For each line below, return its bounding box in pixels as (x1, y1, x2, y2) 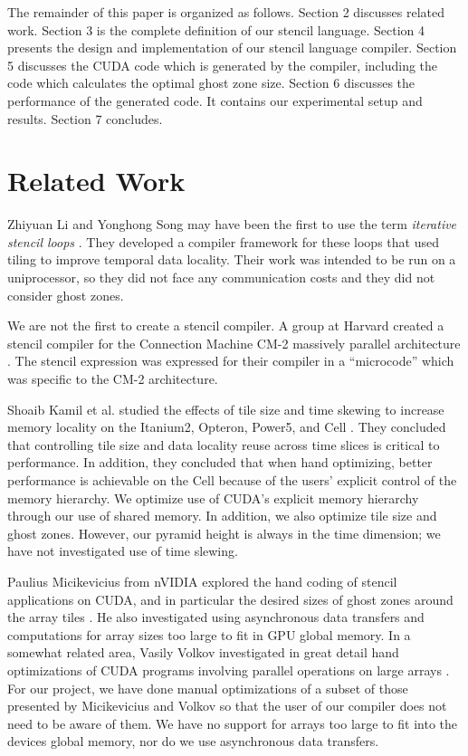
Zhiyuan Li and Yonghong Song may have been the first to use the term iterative (7, 215, 457, 234)
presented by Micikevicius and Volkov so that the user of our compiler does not (7, 696, 447, 715)
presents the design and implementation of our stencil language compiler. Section (7, 38, 457, 57)
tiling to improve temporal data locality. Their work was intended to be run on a (7, 250, 456, 269)
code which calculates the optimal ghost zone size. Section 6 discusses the (7, 73, 415, 92)
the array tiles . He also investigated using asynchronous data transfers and (7, 608, 425, 627)
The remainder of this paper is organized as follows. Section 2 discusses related (7, 3, 444, 21)
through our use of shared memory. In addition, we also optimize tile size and (7, 506, 437, 525)
